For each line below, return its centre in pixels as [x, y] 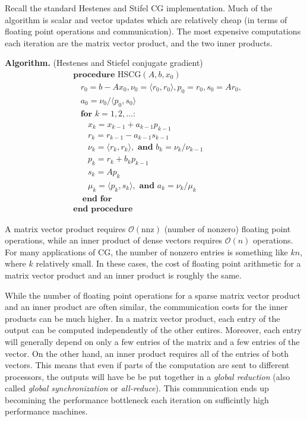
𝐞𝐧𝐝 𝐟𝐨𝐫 [97, 199]
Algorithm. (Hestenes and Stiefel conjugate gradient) [104, 63]
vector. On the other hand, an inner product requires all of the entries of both [147, 353]
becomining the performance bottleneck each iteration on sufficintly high [137, 399]
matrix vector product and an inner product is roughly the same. [123, 275]
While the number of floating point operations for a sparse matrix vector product [153, 295]
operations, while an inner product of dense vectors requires [114, 240]
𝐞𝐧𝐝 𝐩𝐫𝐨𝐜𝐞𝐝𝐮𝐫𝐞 [103, 209]
